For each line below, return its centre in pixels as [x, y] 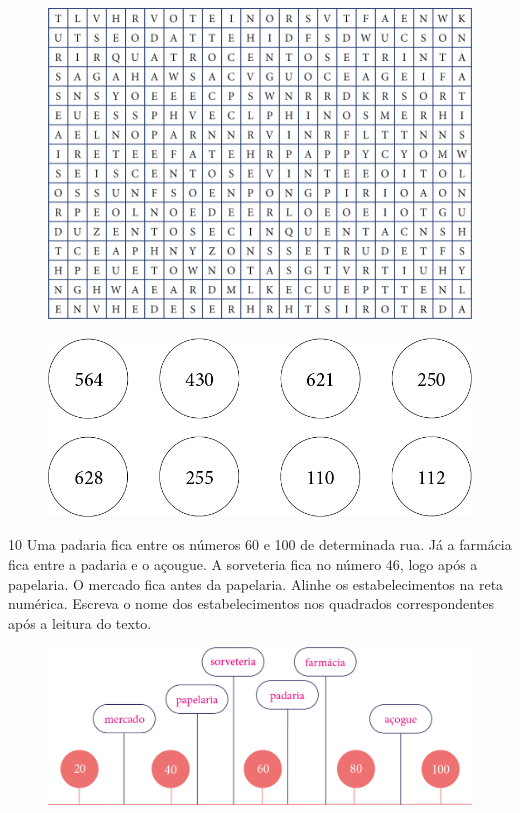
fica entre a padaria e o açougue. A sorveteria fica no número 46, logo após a [243, 564]
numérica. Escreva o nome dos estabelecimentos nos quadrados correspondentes [251, 603]
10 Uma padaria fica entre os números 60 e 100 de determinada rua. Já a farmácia [260, 544]
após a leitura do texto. [80, 622]
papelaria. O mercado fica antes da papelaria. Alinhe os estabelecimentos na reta [256, 583]
